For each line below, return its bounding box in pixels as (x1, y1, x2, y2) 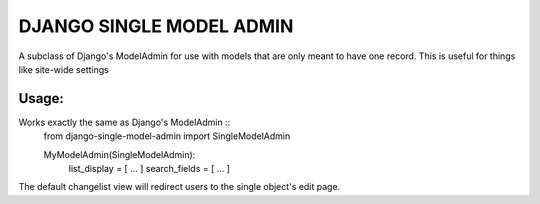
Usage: (18, 90, 65, 107)
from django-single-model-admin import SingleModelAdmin (43, 130, 291, 142)
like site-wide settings (18, 63, 109, 75)
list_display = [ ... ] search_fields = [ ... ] (68, 163, 230, 175)
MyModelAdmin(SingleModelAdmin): (43, 148, 196, 160)
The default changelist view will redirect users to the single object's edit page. (18, 181, 341, 193)
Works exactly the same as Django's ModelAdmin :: (18, 116, 231, 128)
